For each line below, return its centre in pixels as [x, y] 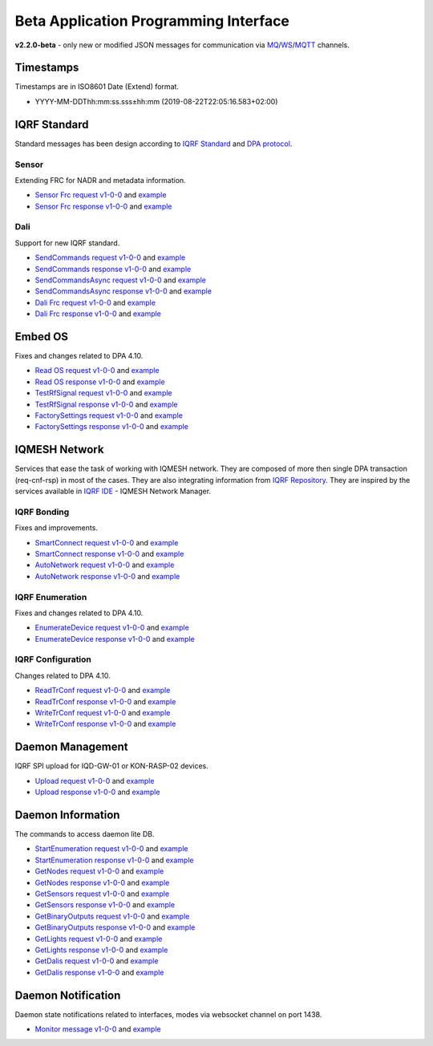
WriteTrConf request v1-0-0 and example [103, 713]
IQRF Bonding [42, 512]
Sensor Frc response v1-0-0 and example [103, 206]
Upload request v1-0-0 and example [95, 780]
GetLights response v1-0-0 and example [101, 950]
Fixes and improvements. [56, 528]
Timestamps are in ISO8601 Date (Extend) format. [97, 87]
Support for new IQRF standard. [67, 243]
